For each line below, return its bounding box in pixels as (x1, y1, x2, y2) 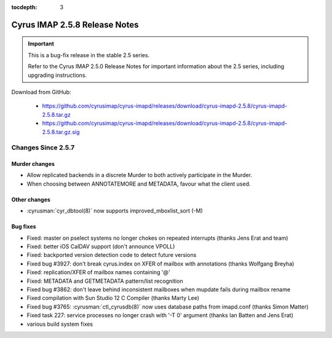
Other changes (11, 195, 50, 203)
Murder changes (11, 160, 55, 168)
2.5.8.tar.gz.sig (42, 128, 80, 135)
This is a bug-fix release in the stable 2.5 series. (28, 51, 150, 58)
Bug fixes (11, 223, 36, 230)
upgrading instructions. (28, 71, 87, 79)
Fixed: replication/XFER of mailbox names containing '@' (26, 269, 170, 276)
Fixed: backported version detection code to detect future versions (26, 251, 197, 259)
